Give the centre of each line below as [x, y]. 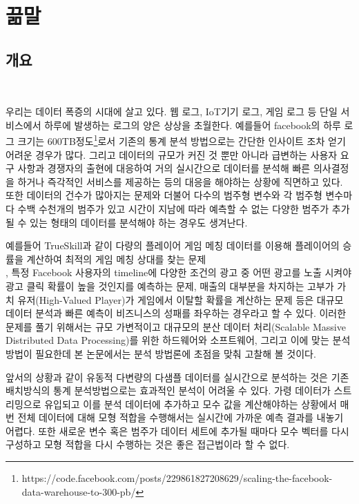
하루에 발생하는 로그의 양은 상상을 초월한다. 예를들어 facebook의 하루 [193, 125]
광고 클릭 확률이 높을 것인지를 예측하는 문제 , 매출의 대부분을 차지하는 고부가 [170, 285]
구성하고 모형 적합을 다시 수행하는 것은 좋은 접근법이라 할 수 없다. [148, 444]
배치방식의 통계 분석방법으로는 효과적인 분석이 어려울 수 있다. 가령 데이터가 [168, 390]
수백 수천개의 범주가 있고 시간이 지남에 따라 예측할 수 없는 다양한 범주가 [173, 208]
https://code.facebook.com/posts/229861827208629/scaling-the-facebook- [177, 478]
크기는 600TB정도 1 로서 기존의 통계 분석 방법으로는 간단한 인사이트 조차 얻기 [182, 140]
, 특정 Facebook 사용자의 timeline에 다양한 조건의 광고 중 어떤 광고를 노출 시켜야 [179, 272]
